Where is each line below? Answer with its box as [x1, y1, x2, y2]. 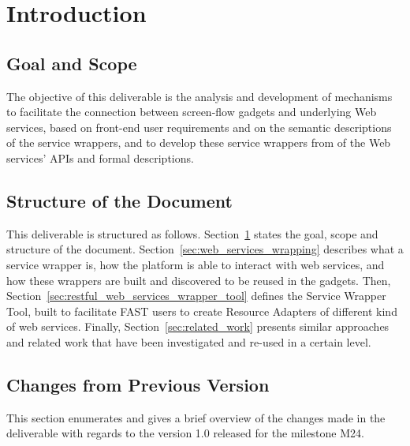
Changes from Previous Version [6, 372, 270, 396]
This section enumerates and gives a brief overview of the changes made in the [6, 409, 386, 425]
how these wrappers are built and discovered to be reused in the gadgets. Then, [6, 272, 391, 288]
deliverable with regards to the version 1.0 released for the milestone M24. [6, 425, 364, 441]
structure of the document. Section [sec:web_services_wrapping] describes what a [6, 241, 404, 257]
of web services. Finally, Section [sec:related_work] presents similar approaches [6, 318, 389, 335]
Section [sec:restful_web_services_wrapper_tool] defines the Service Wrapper [6, 287, 386, 304]
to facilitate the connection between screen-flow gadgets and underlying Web [6, 103, 377, 120]
